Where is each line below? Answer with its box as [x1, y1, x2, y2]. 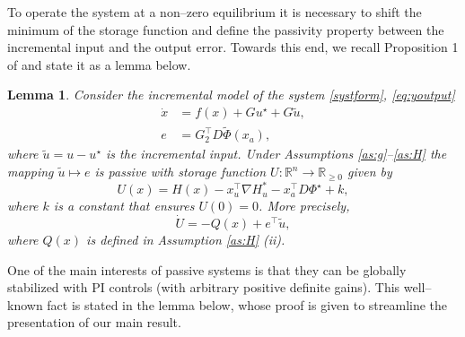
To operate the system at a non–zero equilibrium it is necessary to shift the [7, 3, 422, 21]
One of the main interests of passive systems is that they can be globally [7, 260, 407, 279]
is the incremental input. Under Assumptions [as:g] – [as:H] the [106, 144, 447, 163]
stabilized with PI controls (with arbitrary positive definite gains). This [7, 278, 400, 297]
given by [347, 162, 392, 181]
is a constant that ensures [53, 196, 195, 215]
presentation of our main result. [7, 313, 181, 332]
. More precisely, [259, 196, 350, 215]
